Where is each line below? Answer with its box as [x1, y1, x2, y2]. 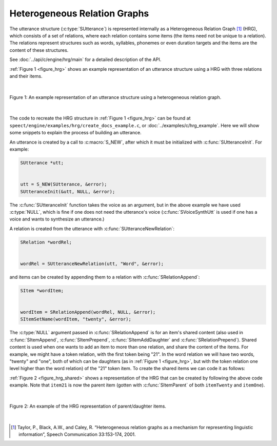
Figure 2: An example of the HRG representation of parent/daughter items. [9, 403, 167, 409]
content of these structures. [9, 47, 69, 53]
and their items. [9, 73, 43, 79]
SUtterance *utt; [20, 160, 64, 166]
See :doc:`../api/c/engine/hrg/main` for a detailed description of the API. [9, 56, 162, 63]
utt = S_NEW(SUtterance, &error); [20, 181, 107, 187]
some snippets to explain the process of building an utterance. [9, 130, 142, 136]
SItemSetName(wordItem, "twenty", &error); [20, 316, 132, 322]
